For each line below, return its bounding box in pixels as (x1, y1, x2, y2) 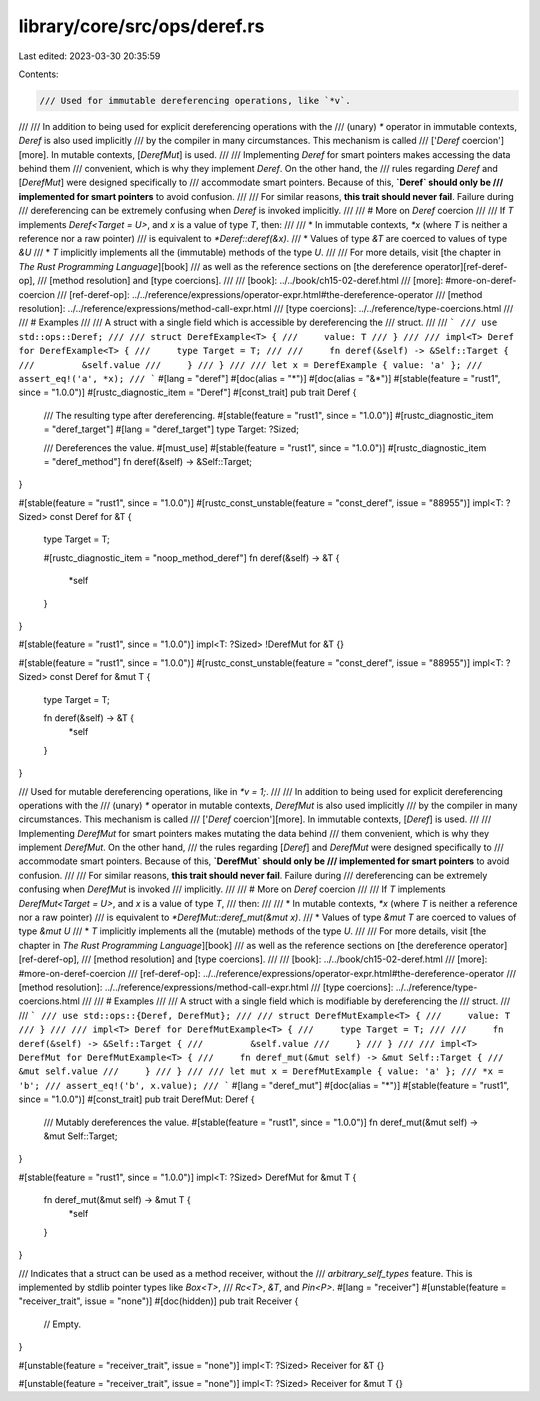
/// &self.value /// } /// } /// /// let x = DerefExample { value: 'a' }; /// (18, 359, 483, 370)
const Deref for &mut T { (49, 671, 151, 683)
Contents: (18, 68, 59, 80)
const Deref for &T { (49, 511, 132, 523)
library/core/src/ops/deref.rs (18, 15, 265, 37)
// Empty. (43, 1318, 82, 1330)
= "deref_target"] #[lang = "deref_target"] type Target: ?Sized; (43, 423, 300, 435)
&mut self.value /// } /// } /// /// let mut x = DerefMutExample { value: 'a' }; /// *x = (18, 1066, 504, 1077)
